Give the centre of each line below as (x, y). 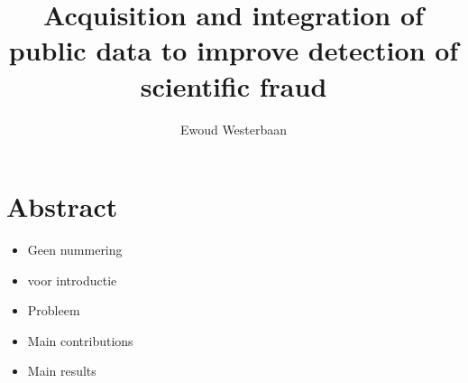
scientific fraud (234, 85)
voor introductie (72, 280)
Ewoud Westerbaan (234, 129)
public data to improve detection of (234, 50)
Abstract (62, 206)
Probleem (54, 310)
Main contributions (80, 340)
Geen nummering (75, 250)
